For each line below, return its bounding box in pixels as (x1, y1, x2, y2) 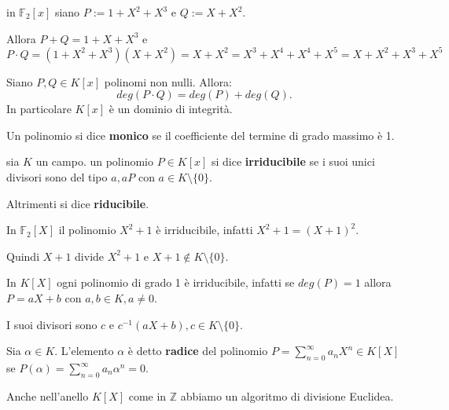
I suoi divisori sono (6, 316, 98, 332)
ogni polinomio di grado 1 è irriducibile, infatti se (57, 274, 295, 291)
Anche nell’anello (6, 387, 89, 404)
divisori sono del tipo (6, 169, 108, 185)
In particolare (6, 101, 72, 117)
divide (75, 247, 105, 264)
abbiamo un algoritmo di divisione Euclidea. (180, 387, 394, 404)
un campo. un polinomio (35, 153, 153, 170)
